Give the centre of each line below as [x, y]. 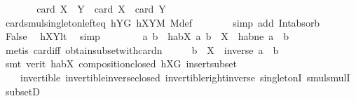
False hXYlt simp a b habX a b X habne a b [147, 36]
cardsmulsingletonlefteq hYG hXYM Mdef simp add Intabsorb [163, 22]
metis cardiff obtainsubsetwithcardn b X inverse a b [142, 49]
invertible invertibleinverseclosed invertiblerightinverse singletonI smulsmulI [185, 77]
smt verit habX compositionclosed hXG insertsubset [121, 63]
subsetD [22, 91]
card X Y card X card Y [101, 8]
